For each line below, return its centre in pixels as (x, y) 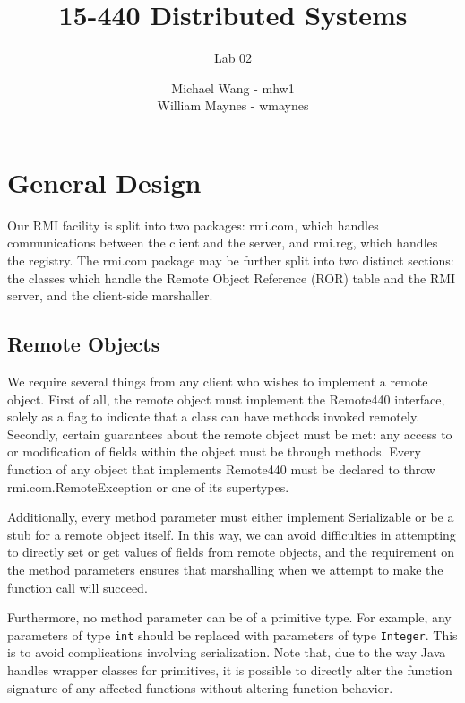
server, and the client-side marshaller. (110, 295)
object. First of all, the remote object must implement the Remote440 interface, (226, 399)
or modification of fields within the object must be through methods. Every (214, 451)
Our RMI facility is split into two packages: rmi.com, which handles (193, 225)
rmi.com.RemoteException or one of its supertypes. (148, 486)
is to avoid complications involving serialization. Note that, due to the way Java (227, 652)
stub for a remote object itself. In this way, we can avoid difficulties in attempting (232, 534)
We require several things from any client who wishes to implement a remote (218, 382)
